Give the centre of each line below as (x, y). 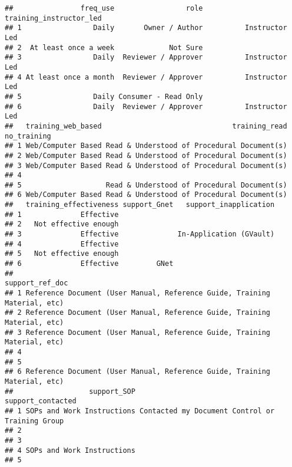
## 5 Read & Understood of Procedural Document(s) (146, 185)
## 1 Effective (62, 214)
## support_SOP (70, 391)
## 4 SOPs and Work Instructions (70, 450)
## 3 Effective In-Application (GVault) (140, 234)
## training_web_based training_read (146, 126)
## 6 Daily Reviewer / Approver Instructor (146, 106)
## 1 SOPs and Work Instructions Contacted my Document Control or (140, 411)
